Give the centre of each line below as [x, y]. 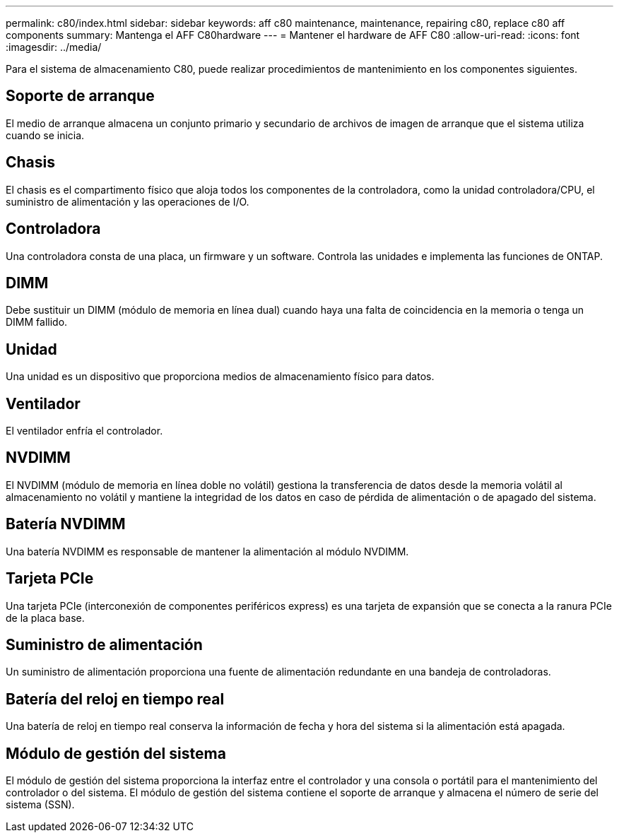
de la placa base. [45, 618]
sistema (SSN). [40, 805]
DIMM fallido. [37, 322]
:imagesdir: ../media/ [54, 47]
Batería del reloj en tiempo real [115, 699]
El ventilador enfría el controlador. [84, 431]
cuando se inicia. [45, 135]
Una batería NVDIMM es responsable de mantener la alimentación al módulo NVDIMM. [207, 551]
